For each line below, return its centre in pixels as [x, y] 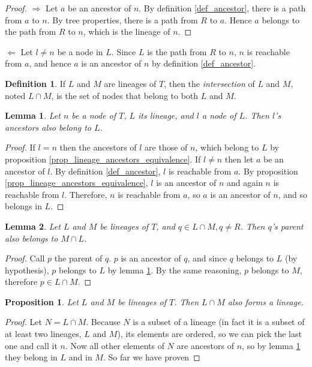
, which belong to [227, 147]
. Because [103, 322]
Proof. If [20, 147]
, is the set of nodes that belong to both [125, 95]
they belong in [31, 357]
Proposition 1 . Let [42, 301]
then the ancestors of [98, 147]
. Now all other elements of [115, 345]
